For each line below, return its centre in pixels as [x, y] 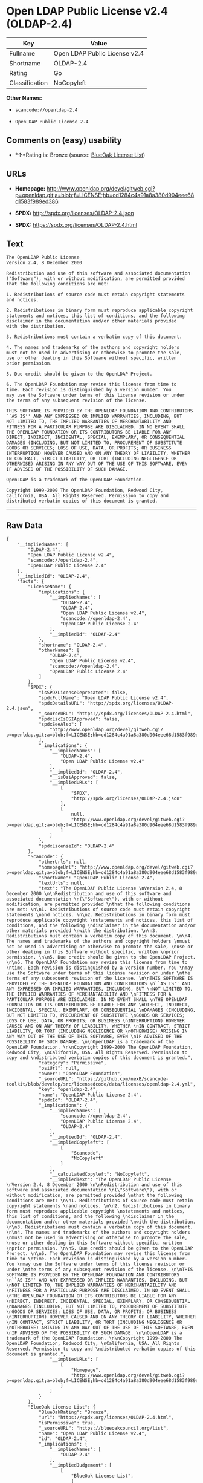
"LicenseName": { [50, 587]
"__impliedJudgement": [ [81, 1465]
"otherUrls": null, [63, 862]
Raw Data [25, 525]
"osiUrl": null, [59, 1069]
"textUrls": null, [62, 883]
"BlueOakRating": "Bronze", [74, 1413]
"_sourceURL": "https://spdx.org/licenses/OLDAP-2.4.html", [116, 714]
